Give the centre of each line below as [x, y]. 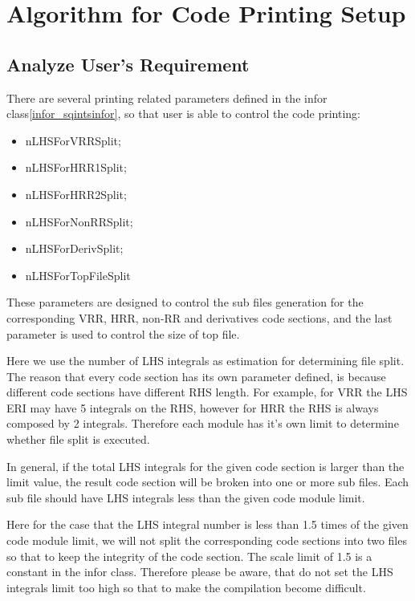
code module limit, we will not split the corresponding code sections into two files [207, 540]
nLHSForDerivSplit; [74, 248]
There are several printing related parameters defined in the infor [167, 97]
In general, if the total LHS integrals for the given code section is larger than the [205, 466]
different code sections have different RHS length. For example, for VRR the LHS [207, 392]
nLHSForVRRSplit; [73, 140]
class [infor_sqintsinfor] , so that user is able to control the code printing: [183, 114]
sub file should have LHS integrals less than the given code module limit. [186, 497]
